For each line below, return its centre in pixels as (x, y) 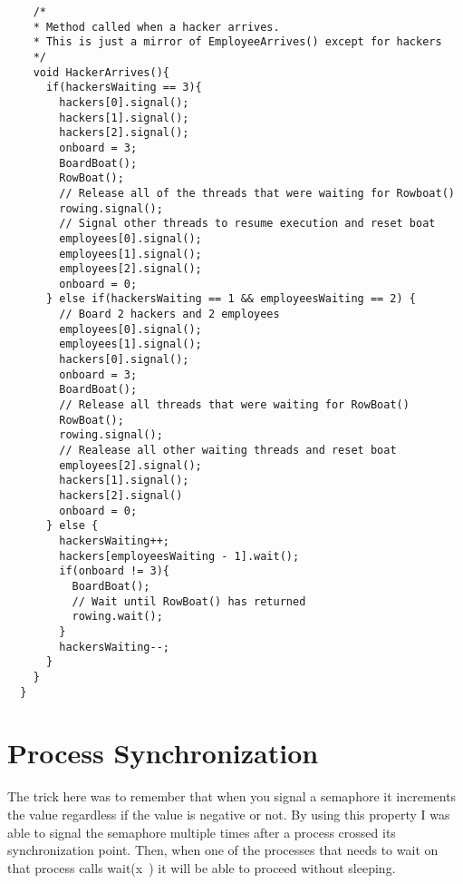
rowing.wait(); (117, 617)
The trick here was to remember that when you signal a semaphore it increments (232, 796)
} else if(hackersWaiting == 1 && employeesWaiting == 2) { (231, 299)
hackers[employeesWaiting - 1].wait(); (179, 556)
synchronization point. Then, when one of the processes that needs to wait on (223, 850)
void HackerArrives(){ (101, 72)
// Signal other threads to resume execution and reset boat (247, 224)
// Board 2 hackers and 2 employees (169, 314)
